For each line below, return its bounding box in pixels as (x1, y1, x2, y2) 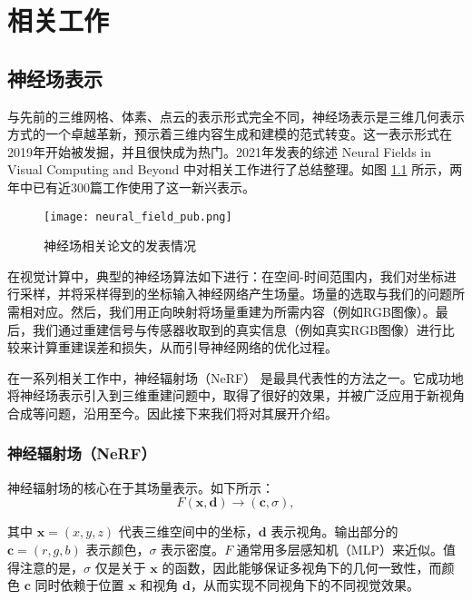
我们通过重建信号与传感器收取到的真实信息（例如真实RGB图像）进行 (32, 320, 442, 339)
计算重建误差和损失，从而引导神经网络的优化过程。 (32, 338, 338, 357)
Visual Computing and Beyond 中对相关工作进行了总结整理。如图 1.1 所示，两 (7, 160, 463, 179)
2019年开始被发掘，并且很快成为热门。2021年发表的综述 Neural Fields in (7, 142, 431, 161)
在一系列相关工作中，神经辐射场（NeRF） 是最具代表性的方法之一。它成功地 (7, 368, 464, 387)
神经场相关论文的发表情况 (44, 236, 196, 255)
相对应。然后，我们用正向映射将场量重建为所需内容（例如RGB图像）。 (19, 301, 436, 320)
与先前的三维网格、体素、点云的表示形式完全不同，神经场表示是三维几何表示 (7, 106, 465, 125)
